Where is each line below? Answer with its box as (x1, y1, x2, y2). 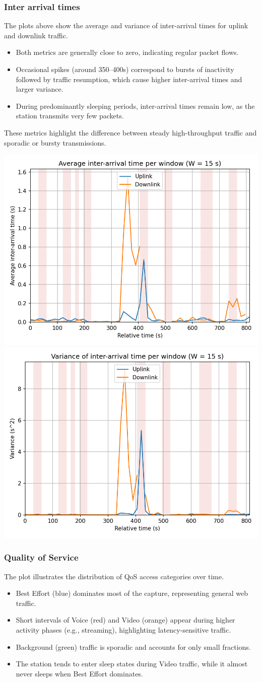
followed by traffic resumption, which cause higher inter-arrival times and (16, 74, 242, 84)
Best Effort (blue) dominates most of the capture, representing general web (16, 588, 248, 598)
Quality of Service (4, 551, 79, 564)
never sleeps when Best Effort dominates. (16, 668, 143, 678)
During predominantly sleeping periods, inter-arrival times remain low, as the (16, 100, 255, 111)
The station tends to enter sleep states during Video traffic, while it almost (16, 658, 248, 669)
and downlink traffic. (4, 30, 68, 40)
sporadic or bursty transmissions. (4, 137, 106, 148)
